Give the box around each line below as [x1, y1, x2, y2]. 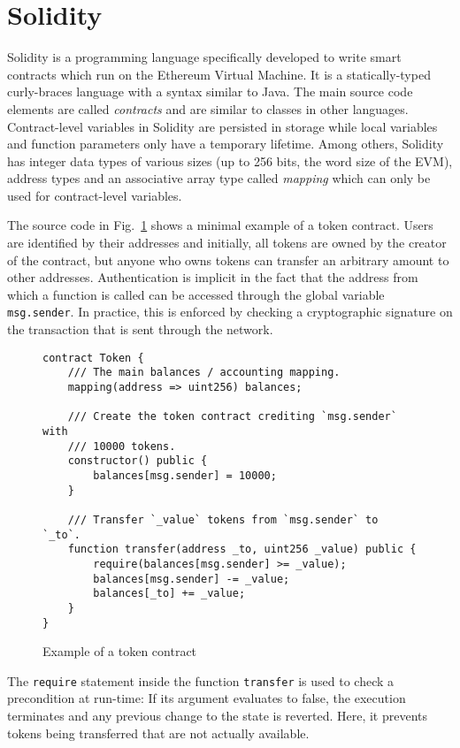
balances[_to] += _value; [93, 587, 246, 600]
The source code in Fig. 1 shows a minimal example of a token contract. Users [7, 216, 433, 234]
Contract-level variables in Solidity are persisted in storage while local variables [7, 117, 438, 135]
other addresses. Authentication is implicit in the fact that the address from [7, 268, 418, 286]
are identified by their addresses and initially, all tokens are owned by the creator [7, 233, 447, 252]
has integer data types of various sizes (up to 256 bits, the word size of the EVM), [7, 151, 453, 170]
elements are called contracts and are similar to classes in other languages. [7, 99, 409, 118]
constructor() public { [67, 454, 208, 468]
